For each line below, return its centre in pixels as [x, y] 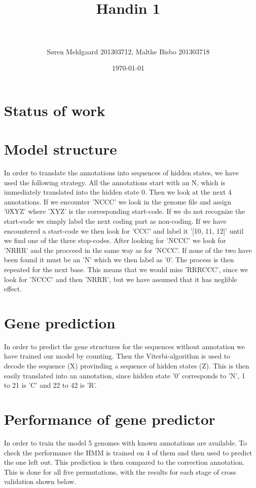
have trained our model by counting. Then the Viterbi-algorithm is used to [117, 356]
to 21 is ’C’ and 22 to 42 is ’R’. [51, 385]
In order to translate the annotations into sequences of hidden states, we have [121, 172]
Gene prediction [60, 322]
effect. [13, 289]
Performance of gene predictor [110, 419]
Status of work [55, 110]
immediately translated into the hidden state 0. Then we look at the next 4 [118, 192]
